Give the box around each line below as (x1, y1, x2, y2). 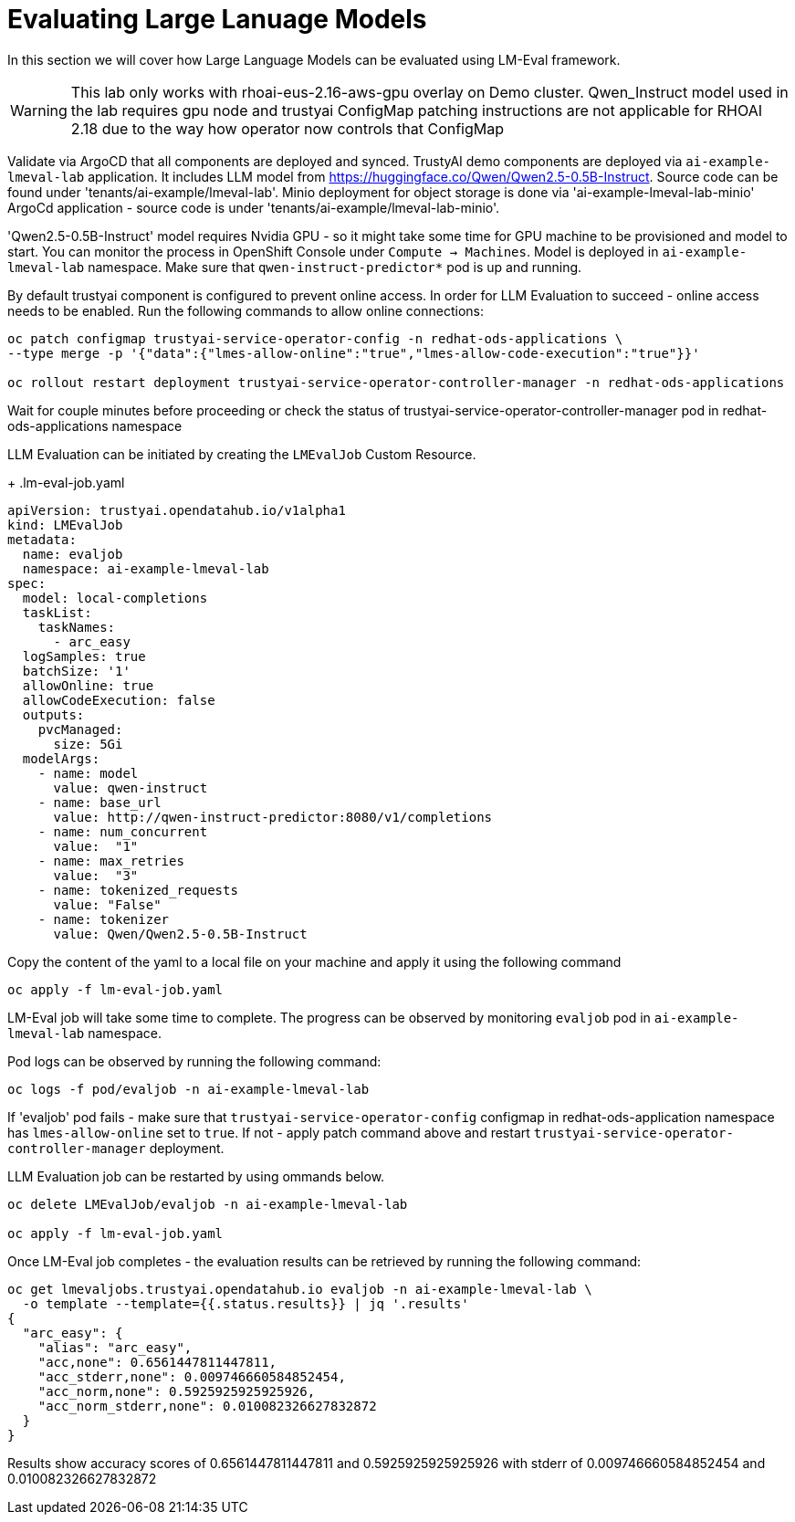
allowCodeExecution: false (22, 692, 215, 708)
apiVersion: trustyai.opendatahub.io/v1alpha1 (7, 502, 346, 518)
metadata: (7, 531, 77, 547)
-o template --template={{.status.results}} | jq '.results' (22, 1296, 469, 1311)
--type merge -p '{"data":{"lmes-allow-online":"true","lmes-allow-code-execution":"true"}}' (7, 345, 700, 361)
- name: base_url (37, 794, 162, 810)
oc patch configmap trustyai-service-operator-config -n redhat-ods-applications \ (7, 331, 623, 346)
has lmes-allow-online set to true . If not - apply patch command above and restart (7, 1124, 530, 1140)
